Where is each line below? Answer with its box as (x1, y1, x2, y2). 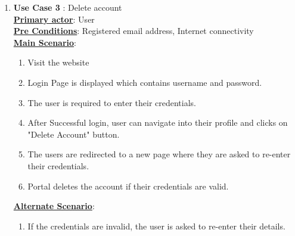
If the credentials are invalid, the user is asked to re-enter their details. (27, 219, 285, 232)
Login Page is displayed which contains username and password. (27, 76, 262, 88)
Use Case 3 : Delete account (13, 1, 122, 13)
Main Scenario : (13, 36, 76, 48)
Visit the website (27, 56, 89, 69)
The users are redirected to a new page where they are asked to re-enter (27, 148, 291, 160)
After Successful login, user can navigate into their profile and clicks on (27, 116, 288, 129)
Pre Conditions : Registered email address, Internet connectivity (13, 24, 254, 37)
